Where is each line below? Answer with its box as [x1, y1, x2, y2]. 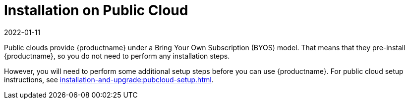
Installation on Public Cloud [4, 2, 188, 19]
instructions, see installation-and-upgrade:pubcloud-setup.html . [4, 75, 214, 84]
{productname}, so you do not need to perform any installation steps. [4, 51, 230, 60]
